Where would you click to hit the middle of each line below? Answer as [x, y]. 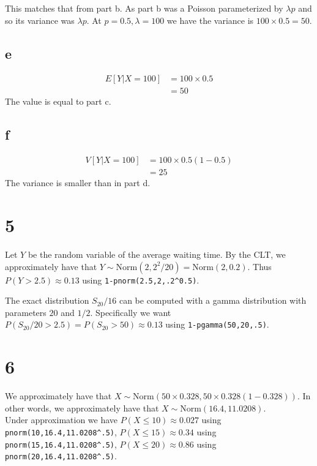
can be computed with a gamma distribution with [213, 300]
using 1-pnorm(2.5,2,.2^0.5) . [141, 280]
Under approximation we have [62, 420]
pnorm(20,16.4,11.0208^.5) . [61, 456]
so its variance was [40, 20]
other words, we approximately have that [82, 408]
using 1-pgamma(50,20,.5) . [217, 324]
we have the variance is [210, 20]
